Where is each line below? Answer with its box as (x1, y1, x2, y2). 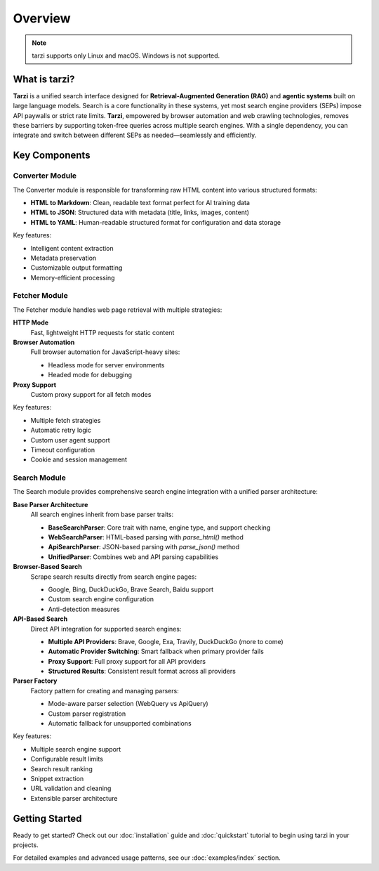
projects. (13, 841, 39, 849)
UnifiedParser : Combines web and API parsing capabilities (48, 552, 219, 561)
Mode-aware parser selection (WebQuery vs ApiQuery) (48, 700, 208, 708)
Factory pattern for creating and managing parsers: (30, 686, 179, 695)
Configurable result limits (30, 755, 103, 764)
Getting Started (13, 812, 82, 825)
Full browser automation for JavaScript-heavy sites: (30, 348, 180, 356)
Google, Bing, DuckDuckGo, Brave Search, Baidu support (48, 585, 214, 594)
